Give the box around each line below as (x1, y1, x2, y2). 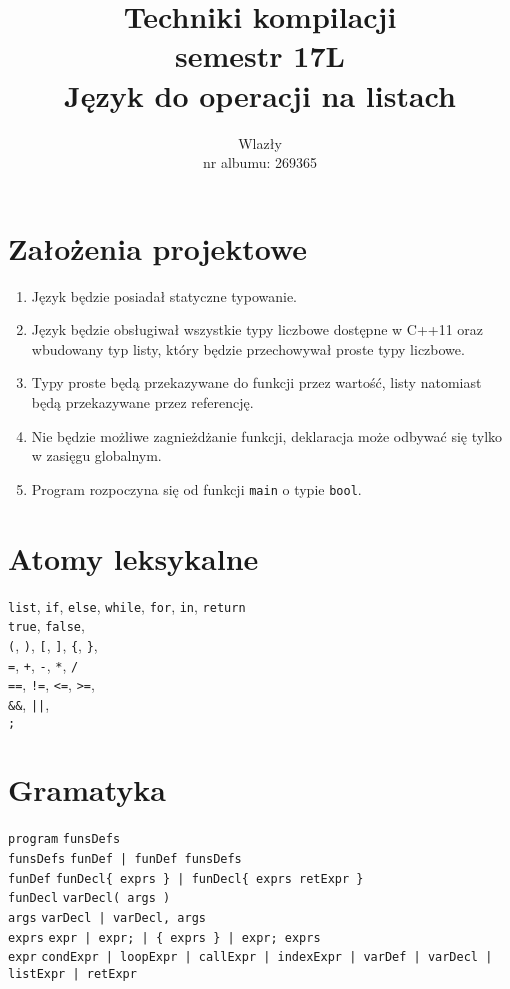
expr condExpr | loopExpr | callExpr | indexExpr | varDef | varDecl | (8, 950, 493, 965)
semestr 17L (175, 35, 345, 76)
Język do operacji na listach (64, 74, 456, 115)
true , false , (8, 615, 85, 636)
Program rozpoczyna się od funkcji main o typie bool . (31, 478, 362, 499)
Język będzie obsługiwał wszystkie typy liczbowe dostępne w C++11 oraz (31, 319, 484, 340)
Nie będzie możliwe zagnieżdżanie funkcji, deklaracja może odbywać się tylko (31, 425, 503, 446)
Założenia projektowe (8, 227, 308, 268)
